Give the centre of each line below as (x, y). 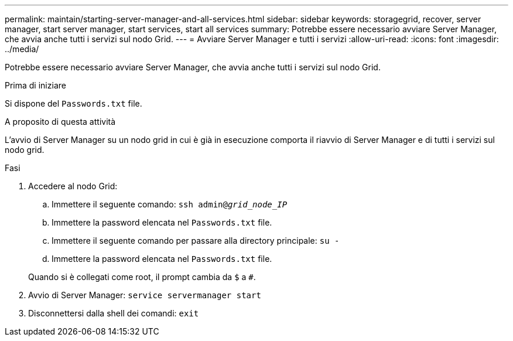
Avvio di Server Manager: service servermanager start (145, 295)
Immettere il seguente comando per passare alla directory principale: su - (196, 241)
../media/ (22, 49)
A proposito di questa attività (60, 122)
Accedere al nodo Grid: (73, 186)
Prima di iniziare (35, 85)
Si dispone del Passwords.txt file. (73, 103)
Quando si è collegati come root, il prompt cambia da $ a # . (142, 277)
